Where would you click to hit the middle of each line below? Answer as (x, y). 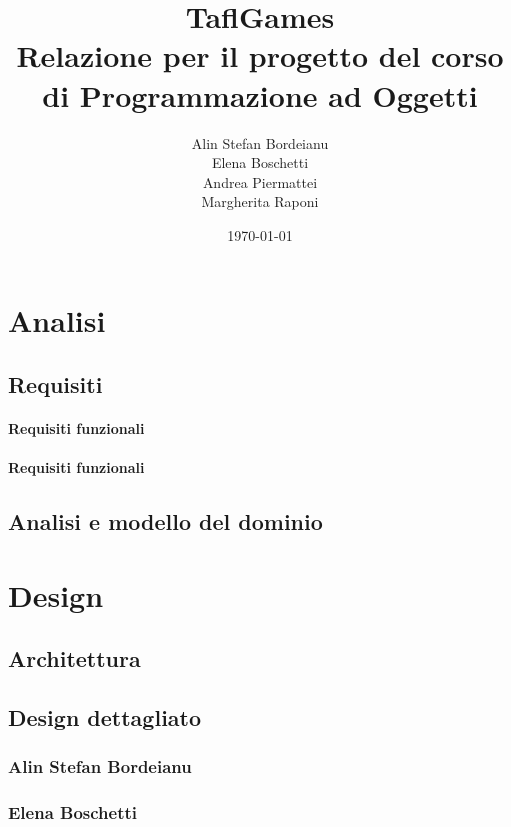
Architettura (74, 658)
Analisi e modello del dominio (165, 521)
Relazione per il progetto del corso (260, 55)
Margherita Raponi (260, 201)
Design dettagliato (105, 717)
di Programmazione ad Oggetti (260, 94)
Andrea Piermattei (260, 181)
